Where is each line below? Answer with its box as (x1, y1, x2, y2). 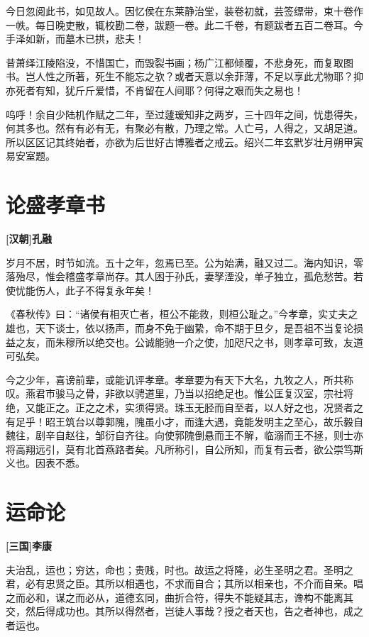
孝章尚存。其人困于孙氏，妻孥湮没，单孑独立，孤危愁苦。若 (84, 269, 363, 284)
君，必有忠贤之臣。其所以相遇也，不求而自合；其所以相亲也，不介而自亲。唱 (6, 576, 363, 591)
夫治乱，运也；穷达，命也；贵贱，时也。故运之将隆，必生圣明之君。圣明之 (6, 562, 353, 577)
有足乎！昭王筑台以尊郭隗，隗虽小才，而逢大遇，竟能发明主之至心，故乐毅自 (6, 414, 363, 428)
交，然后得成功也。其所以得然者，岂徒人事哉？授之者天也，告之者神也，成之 (6, 604, 363, 619)
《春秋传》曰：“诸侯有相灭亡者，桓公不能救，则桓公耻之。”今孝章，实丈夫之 (6, 306, 358, 321)
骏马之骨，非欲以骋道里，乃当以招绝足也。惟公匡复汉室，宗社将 (55, 386, 353, 401)
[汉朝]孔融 (6, 231, 52, 246)
